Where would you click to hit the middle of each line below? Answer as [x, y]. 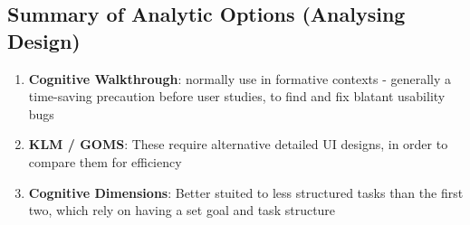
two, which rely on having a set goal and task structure [182, 210]
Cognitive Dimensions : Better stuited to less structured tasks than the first [246, 192]
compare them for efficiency [105, 161]
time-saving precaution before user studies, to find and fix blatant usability [237, 96]
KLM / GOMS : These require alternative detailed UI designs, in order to [238, 144]
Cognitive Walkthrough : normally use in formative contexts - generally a [240, 78]
